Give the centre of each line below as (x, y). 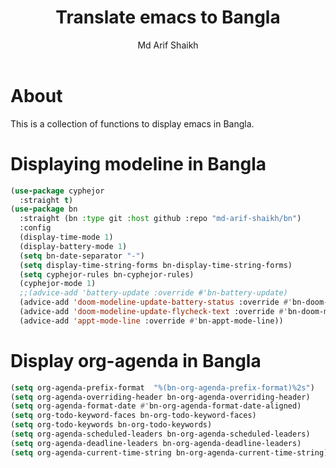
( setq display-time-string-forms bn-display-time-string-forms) (156, 265)
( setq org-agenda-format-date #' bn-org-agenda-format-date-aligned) (156, 406)
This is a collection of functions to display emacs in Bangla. (132, 123)
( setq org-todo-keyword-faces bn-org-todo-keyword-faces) (133, 416)
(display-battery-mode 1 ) (73, 246)
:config (35, 228)
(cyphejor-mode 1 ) (58, 284)
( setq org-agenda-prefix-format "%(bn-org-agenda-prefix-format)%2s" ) (162, 387)
